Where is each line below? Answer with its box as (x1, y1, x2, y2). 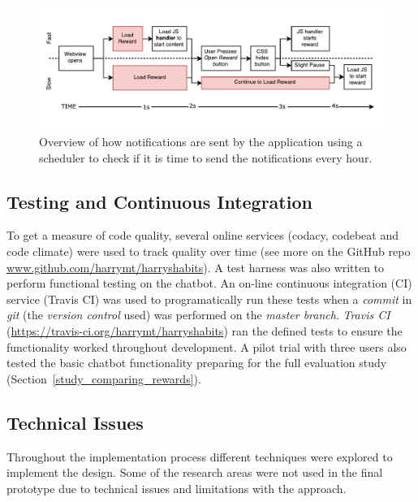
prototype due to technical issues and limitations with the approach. (6, 479, 347, 496)
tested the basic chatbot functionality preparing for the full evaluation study (6, 354, 387, 371)
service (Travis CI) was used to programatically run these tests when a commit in (6, 290, 412, 307)
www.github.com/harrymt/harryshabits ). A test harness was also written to (6, 258, 385, 275)
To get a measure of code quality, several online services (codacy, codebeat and (6, 227, 399, 244)
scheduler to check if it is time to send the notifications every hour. (39, 149, 373, 166)
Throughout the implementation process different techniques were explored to (6, 448, 393, 465)
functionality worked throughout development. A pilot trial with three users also (6, 338, 407, 355)
